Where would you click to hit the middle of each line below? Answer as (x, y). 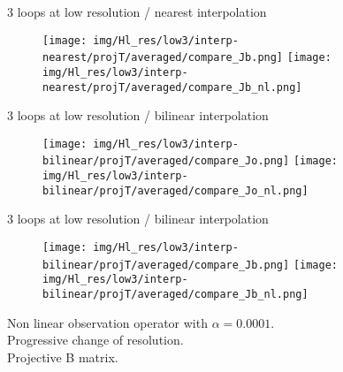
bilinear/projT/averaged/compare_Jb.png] (166, 265)
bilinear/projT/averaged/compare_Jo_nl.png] (175, 190)
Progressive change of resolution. (95, 340)
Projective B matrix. (63, 357)
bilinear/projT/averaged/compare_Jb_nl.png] (175, 294)
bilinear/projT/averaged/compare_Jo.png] (166, 161)
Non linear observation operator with (107, 322)
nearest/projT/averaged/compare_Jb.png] (163, 58)
